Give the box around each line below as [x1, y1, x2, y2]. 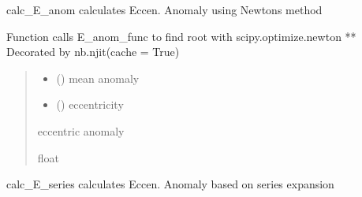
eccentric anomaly [37, 122, 125, 139]
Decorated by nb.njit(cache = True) [6, 43, 180, 60]
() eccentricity [56, 96, 124, 113]
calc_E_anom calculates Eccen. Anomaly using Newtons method [6, 2, 323, 17]
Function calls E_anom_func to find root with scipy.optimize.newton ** [6, 28, 356, 44]
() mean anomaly [56, 69, 140, 86]
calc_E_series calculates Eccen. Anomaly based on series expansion [6, 176, 334, 192]
